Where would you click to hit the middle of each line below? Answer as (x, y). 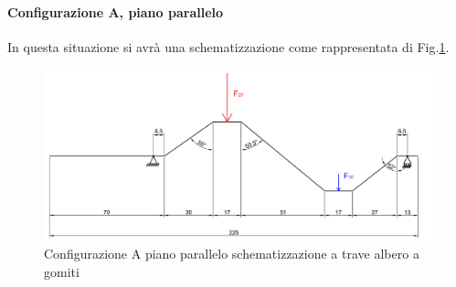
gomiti (62, 271)
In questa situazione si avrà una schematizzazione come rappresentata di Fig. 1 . (228, 46)
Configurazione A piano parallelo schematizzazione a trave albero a (232, 254)
